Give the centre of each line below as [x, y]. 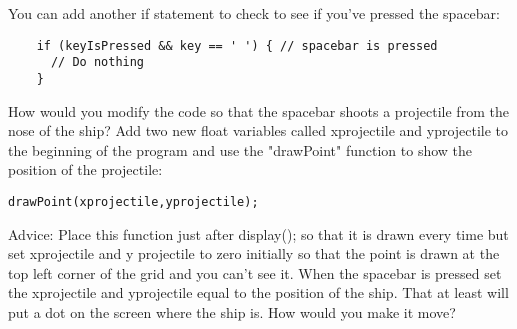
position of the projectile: [85, 169]
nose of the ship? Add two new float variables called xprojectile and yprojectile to [258, 130]
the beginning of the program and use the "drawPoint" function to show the [240, 149]
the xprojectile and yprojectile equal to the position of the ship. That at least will [258, 292]
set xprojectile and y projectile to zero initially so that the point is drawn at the [254, 253]
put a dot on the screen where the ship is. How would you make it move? [232, 311]
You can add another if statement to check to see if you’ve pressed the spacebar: [254, 13]
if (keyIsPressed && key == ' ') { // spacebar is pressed [237, 45]
